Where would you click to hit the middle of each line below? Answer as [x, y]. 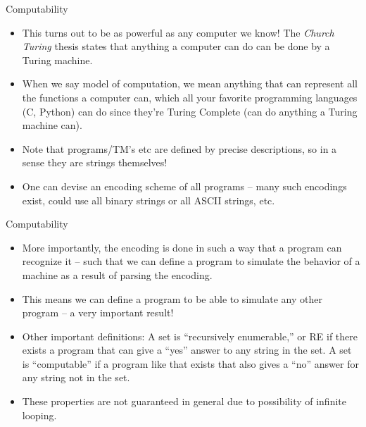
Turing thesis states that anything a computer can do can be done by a [176, 46]
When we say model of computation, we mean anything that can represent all [190, 83]
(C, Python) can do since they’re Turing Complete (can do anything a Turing [190, 111]
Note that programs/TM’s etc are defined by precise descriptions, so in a [179, 148]
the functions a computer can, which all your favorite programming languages [190, 97]
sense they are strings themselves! [95, 162]
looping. [39, 415]
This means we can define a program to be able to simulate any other [172, 298]
